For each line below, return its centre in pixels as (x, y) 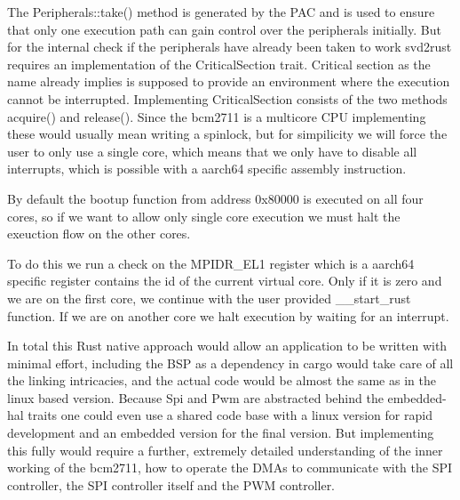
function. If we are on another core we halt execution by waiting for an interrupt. (228, 315)
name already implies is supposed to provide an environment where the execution (229, 81)
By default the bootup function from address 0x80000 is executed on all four (215, 198)
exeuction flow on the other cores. (99, 234)
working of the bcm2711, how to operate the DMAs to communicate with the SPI (230, 468)
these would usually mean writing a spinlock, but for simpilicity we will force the (227, 134)
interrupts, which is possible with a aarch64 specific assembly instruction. (207, 169)
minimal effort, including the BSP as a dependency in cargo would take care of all (230, 363)
